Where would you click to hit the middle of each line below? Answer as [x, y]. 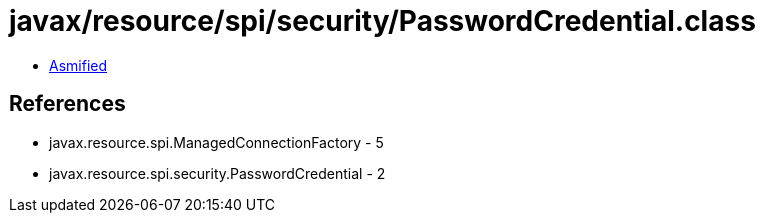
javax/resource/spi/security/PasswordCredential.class [382, 21]
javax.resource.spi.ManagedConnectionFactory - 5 [216, 142]
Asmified [78, 65]
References [67, 104]
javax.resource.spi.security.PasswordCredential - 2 [217, 173]
